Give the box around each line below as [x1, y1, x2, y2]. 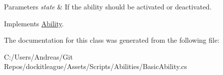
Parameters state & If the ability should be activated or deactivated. [4, 1, 212, 11]
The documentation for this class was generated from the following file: [4, 35, 220, 45]
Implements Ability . [4, 18, 64, 28]
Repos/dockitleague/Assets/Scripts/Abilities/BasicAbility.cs [4, 61, 187, 72]
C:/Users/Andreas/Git [4, 51, 73, 62]
